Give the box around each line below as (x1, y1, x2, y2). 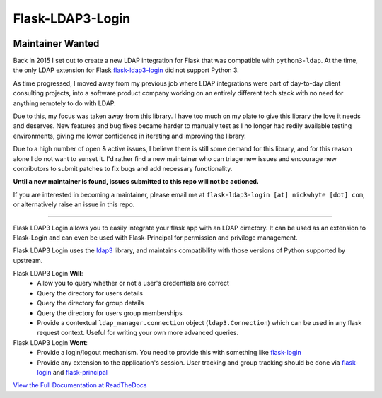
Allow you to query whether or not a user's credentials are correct (37, 279, 230, 288)
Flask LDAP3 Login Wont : (13, 338, 88, 346)
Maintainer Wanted (13, 37, 100, 49)
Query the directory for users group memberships (37, 308, 183, 317)
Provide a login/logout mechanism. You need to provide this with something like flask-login (37, 349, 301, 357)
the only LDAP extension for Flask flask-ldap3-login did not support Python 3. (13, 66, 240, 74)
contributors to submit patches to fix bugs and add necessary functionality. (13, 164, 233, 172)
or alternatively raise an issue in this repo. (13, 200, 135, 209)
